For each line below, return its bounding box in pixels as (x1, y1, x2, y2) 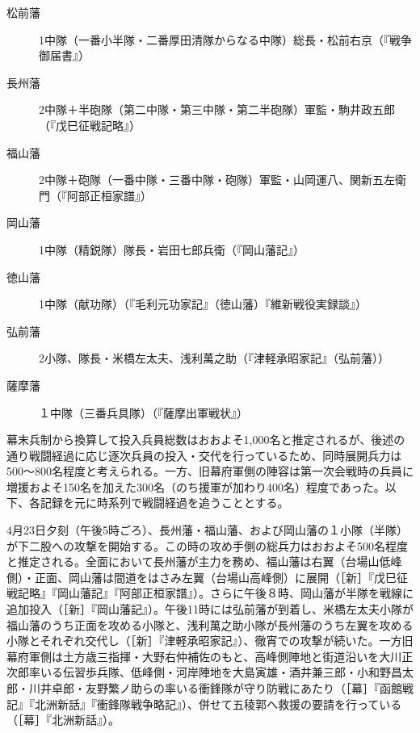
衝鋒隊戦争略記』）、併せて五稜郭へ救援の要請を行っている (96, 695, 402, 712)
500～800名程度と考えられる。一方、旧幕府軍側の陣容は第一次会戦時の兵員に (6, 463, 414, 480)
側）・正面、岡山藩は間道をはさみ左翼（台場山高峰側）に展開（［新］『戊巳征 (6, 568, 408, 585)
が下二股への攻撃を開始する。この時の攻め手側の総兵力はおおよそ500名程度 (6, 537, 408, 554)
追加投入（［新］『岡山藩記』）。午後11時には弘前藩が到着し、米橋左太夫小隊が (6, 601, 414, 618)
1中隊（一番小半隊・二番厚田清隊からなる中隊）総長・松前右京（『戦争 (39, 31, 412, 48)
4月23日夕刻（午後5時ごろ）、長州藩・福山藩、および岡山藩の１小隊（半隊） (6, 521, 408, 538)
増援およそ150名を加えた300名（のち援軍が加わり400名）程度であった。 (6, 478, 385, 495)
